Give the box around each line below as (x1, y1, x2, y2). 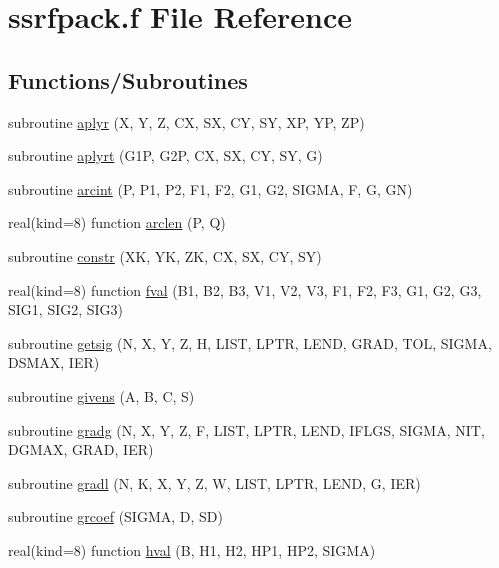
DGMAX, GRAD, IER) (8, 439, 154, 460)
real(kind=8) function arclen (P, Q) (8, 212, 226, 233)
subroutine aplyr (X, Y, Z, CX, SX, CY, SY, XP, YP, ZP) (8, 111, 365, 132)
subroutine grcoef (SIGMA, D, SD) (8, 506, 223, 527)
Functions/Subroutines (8, 64, 248, 95)
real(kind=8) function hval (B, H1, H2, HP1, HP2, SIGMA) (8, 539, 376, 560)
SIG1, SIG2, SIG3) (8, 299, 124, 320)
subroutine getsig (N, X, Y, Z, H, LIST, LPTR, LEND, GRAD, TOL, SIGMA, (8, 332, 492, 353)
